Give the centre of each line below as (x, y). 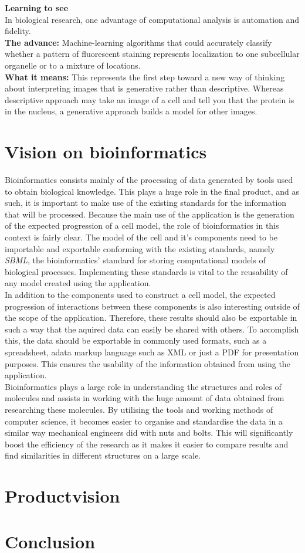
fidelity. (18, 31)
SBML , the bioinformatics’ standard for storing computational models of (135, 260)
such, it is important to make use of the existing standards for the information (146, 203)
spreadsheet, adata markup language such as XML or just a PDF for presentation (152, 352)
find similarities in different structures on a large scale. (103, 455)
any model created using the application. (78, 283)
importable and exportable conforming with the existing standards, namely (140, 248)
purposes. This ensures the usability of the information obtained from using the (148, 363)
